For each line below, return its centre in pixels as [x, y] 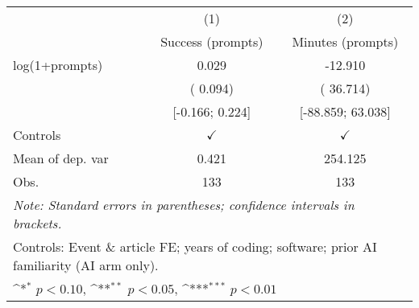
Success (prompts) [212, 41]
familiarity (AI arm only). [86, 265]
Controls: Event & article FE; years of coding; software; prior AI [195, 246]
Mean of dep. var [61, 158]
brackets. [37, 223]
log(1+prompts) [58, 65]
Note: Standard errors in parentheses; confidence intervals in [184, 205]
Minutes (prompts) [345, 41]
